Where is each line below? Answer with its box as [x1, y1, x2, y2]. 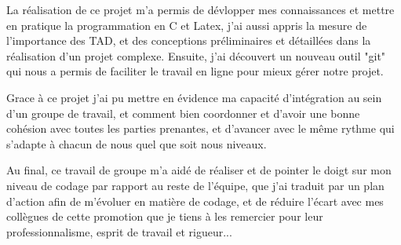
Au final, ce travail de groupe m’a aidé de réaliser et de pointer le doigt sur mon [6, 162, 392, 178]
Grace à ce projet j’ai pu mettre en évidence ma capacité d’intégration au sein [6, 89, 382, 105]
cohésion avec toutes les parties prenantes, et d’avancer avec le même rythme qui [6, 120, 395, 137]
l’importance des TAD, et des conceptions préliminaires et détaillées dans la [6, 32, 371, 49]
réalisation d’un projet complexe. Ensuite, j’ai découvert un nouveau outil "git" [6, 47, 386, 64]
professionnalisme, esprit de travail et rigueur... [6, 223, 232, 240]
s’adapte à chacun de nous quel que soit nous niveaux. [6, 135, 267, 152]
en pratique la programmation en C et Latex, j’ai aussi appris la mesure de [6, 16, 367, 33]
